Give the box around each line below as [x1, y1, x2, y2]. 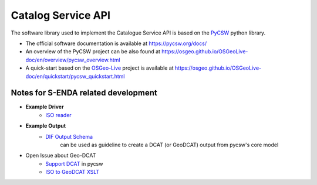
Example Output [25, 122, 66, 129]
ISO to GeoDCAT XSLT [45, 169, 100, 176]
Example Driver [25, 103, 64, 111]
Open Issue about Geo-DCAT [25, 152, 96, 159]
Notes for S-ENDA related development [11, 88, 158, 98]
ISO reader [45, 111, 72, 118]
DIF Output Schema [45, 133, 93, 140]
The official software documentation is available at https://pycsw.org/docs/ [25, 40, 207, 47]
